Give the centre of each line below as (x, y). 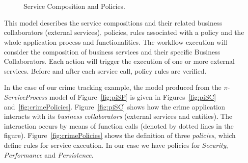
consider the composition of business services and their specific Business (112, 51)
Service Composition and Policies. (74, 6)
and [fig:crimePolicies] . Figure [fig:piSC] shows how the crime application (115, 106)
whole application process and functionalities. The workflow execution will (116, 41)
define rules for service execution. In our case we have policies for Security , (116, 145)
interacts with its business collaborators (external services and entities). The (118, 116)
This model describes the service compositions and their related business (113, 22)
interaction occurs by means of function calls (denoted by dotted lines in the (119, 125)
